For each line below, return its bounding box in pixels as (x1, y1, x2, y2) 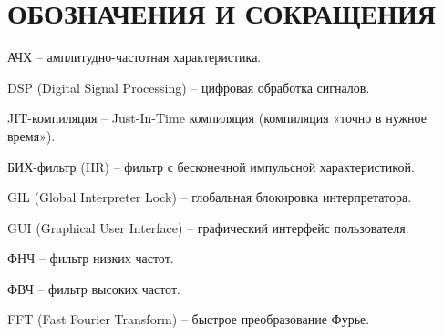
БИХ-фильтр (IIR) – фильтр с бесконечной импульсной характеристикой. (7, 157, 415, 176)
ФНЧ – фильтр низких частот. (7, 249, 174, 268)
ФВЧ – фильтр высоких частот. (7, 279, 180, 298)
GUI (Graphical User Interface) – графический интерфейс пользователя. (7, 218, 409, 237)
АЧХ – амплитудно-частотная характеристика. (7, 47, 262, 66)
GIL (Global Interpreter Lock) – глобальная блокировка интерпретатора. (7, 188, 412, 207)
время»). (7, 126, 56, 145)
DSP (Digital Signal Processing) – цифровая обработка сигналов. (7, 77, 370, 96)
